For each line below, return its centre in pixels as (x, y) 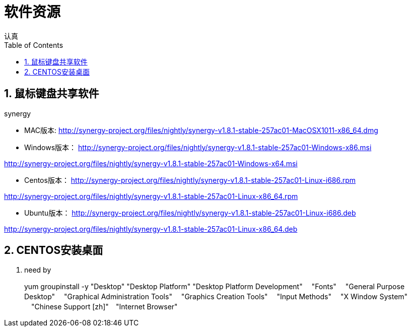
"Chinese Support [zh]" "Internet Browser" (104, 307)
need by (38, 270)
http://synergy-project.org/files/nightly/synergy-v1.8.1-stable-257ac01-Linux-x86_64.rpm (151, 196)
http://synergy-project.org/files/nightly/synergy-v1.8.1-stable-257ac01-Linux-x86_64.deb (151, 229)
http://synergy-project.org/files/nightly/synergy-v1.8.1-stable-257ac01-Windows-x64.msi (151, 163)
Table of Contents (34, 45)
